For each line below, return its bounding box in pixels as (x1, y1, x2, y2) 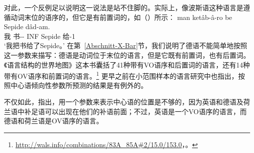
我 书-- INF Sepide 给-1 (4, 31, 76, 41)
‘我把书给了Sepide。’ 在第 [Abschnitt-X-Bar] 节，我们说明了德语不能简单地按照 (4, 40, 248, 51)
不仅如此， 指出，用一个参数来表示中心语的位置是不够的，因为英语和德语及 (4, 97, 243, 106)
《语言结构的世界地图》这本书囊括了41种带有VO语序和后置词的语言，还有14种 (4, 59, 250, 69)
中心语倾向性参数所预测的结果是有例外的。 (10, 80, 148, 90)
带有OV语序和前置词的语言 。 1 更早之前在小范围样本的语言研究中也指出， (4, 69, 238, 81)
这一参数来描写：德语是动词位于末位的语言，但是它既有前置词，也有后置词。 (4, 50, 250, 60)
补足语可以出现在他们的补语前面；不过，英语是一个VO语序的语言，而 (24, 106, 247, 116)
